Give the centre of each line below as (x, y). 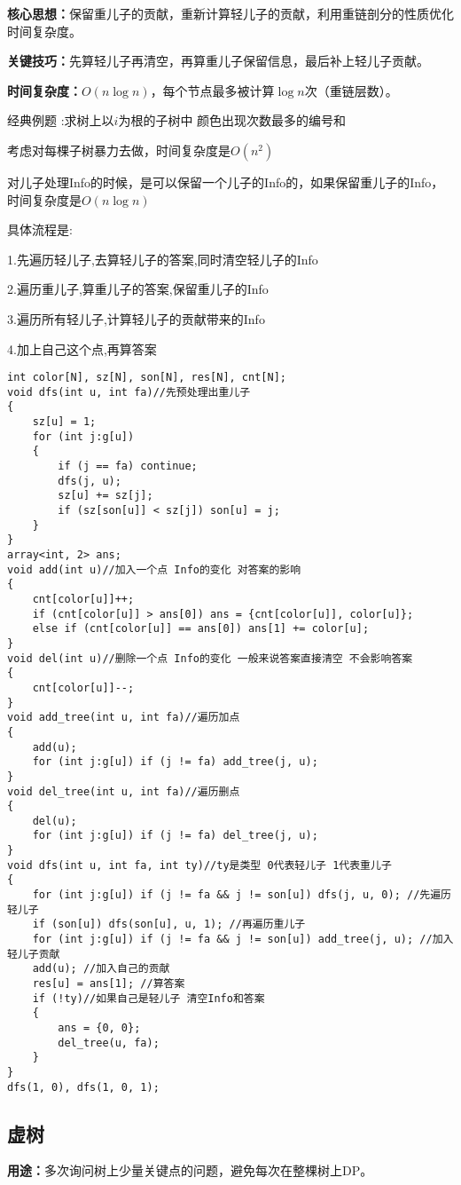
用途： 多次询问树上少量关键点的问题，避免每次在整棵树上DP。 (190, 1170)
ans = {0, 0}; (99, 1028)
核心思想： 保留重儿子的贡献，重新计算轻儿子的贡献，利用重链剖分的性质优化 (230, 13)
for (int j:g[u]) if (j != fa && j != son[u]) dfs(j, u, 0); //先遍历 (242, 895)
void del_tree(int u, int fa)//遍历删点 (124, 791)
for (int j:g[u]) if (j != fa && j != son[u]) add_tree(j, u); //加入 (243, 940)
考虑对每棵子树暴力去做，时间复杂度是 (119, 150)
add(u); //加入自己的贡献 (101, 969)
